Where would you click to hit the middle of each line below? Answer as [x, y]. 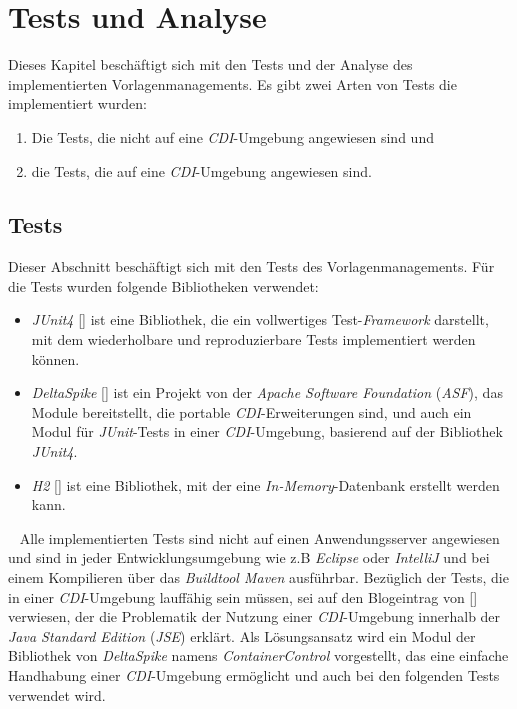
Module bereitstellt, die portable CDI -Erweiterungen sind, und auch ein [251, 411]
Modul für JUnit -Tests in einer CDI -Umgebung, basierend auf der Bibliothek [267, 431]
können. [55, 358]
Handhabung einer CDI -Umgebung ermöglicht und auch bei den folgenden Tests [254, 674]
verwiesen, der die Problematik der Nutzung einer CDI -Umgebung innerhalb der [254, 616]
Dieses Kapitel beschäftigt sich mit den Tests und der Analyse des [210, 64]
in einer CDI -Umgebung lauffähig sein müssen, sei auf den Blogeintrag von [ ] [243, 596]
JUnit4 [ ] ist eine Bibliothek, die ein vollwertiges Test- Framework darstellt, [260, 319]
